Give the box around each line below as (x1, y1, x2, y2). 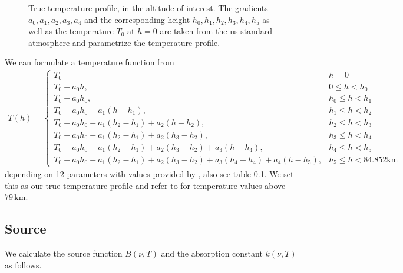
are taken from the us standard (160, 25, 272, 37)
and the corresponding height (84, 13, 190, 25)
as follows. (5, 258, 42, 271)
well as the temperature (28, 25, 114, 37)
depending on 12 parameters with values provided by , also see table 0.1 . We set (5, 168, 294, 180)
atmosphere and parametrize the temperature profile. (28, 36, 220, 48)
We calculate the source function (5, 247, 123, 259)
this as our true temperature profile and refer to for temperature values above (5, 179, 286, 191)
